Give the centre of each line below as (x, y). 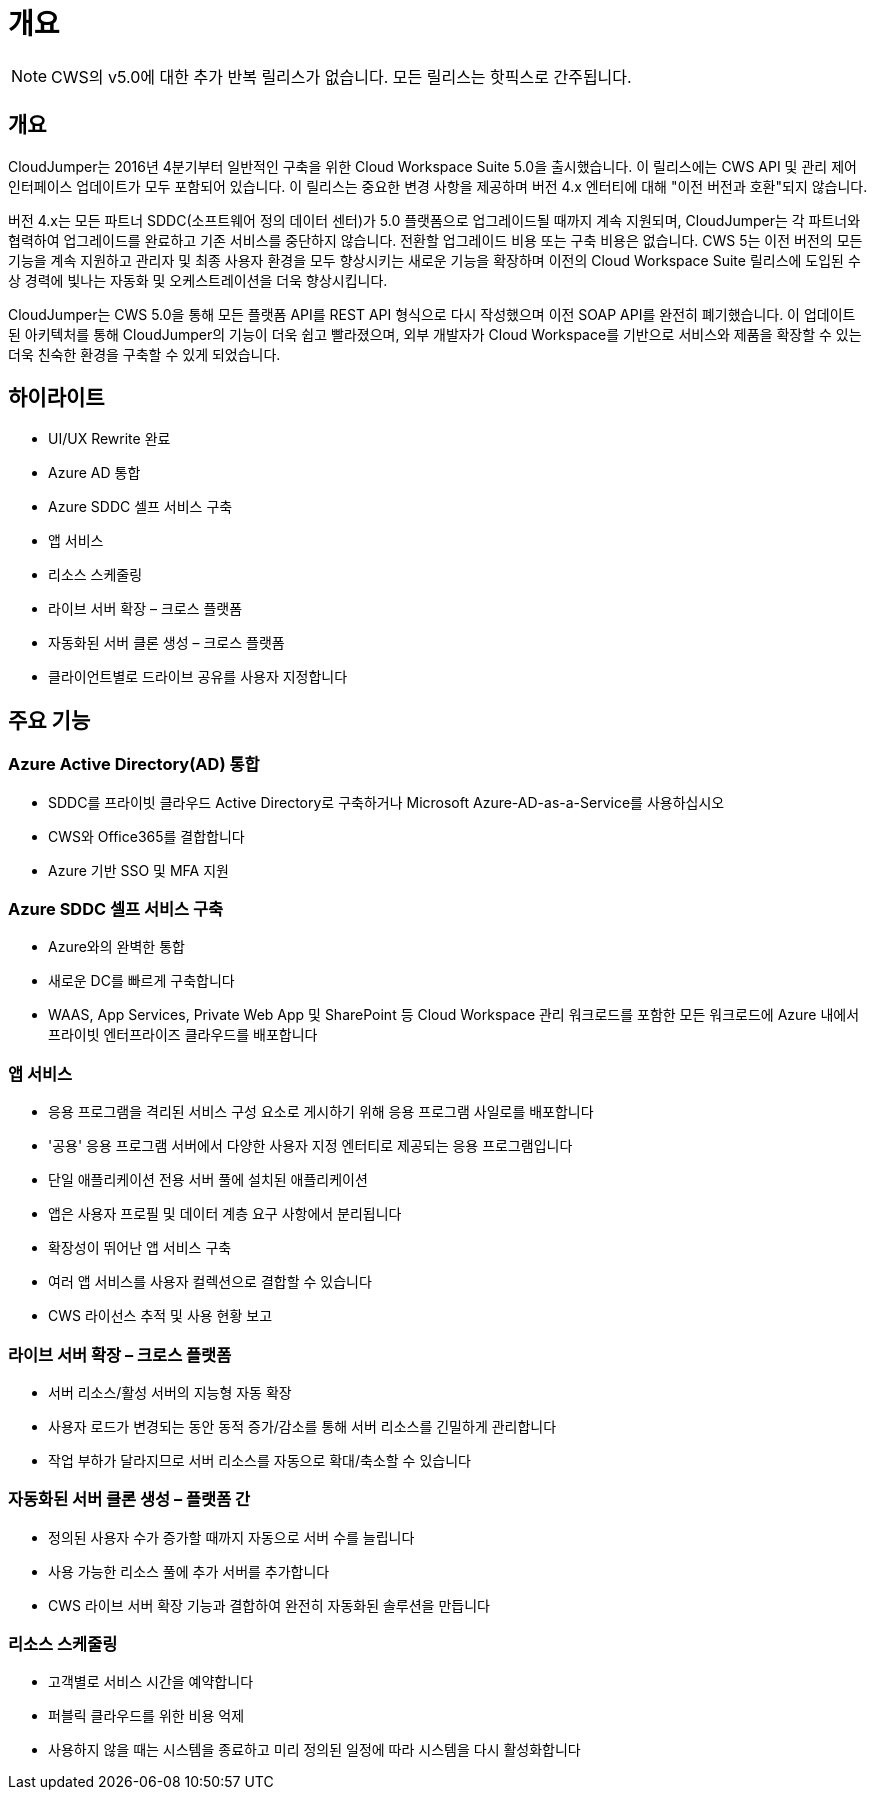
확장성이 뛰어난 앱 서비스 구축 (140, 1248)
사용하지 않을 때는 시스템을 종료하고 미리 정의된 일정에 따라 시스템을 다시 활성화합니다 (314, 1750)
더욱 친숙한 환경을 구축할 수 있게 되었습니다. (144, 354)
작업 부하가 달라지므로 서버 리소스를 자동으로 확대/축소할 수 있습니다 (259, 1460)
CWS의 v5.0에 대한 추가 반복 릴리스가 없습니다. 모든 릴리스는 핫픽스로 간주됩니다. (341, 76)
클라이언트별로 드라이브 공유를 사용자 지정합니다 (198, 677)
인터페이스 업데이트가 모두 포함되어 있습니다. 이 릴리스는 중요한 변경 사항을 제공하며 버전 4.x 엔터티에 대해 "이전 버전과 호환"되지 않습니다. (438, 186)
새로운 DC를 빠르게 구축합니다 (141, 981)
